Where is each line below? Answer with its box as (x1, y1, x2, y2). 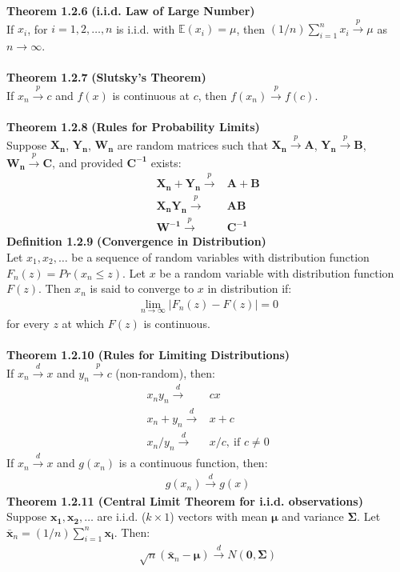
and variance (282, 508, 344, 525)
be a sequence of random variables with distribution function (71, 249, 370, 265)
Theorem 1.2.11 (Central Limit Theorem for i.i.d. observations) (6, 492, 363, 509)
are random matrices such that (117, 136, 268, 153)
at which (62, 315, 105, 332)
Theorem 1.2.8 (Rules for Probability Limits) (6, 118, 260, 134)
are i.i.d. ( (97, 508, 146, 525)
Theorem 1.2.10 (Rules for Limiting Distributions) (6, 346, 290, 363)
